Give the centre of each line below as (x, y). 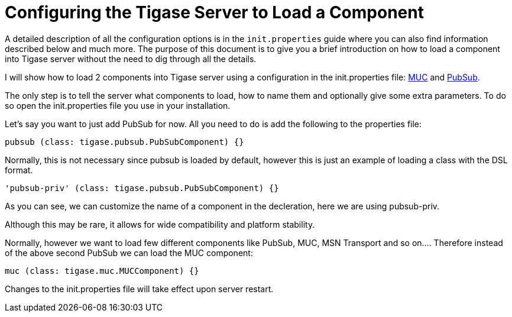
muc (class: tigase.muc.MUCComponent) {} (102, 271)
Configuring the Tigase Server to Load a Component (214, 12)
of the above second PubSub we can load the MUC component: (129, 253)
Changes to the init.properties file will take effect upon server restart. (139, 289)
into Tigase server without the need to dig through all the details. (131, 59)
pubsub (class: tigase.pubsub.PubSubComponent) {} (124, 142)
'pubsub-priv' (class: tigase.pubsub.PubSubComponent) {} (142, 188)
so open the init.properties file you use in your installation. (118, 105)
